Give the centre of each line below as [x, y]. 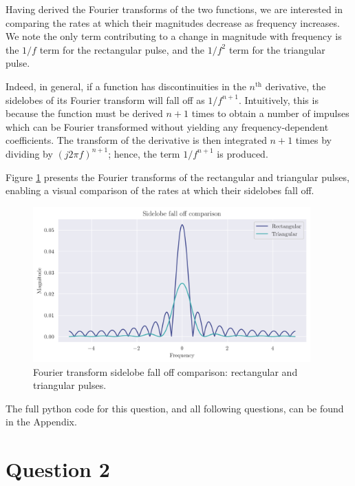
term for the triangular [277, 49]
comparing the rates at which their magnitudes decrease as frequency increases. [173, 22]
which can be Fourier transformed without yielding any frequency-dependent [167, 126]
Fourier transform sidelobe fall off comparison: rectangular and [165, 371]
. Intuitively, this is [278, 99]
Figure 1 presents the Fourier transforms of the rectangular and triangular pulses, [177, 177]
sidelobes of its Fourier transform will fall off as [105, 99]
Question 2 [58, 469]
